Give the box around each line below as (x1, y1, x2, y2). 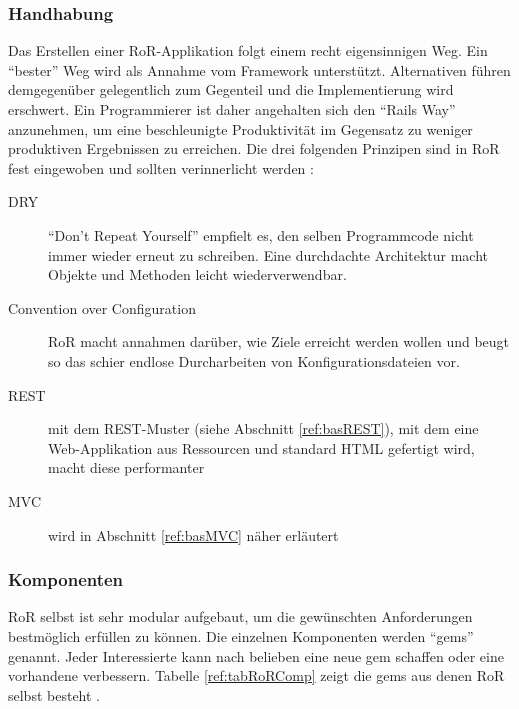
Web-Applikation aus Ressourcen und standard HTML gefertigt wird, (48, 437, 475, 458)
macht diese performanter (48, 457, 205, 478)
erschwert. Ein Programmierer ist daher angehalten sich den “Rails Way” (8, 99, 456, 119)
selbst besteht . (8, 684, 101, 705)
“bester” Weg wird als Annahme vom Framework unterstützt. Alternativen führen (8, 59, 511, 80)
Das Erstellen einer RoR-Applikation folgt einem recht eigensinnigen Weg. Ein (8, 40, 488, 61)
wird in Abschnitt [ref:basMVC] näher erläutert (48, 524, 339, 545)
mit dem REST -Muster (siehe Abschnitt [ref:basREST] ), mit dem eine (48, 418, 479, 439)
